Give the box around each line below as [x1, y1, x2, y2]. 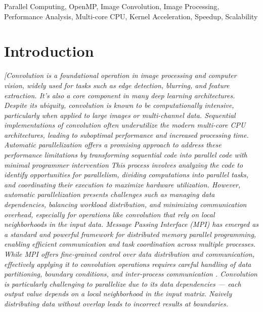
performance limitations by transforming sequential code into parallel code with [4, 149, 247, 160]
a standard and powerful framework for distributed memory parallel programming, [4, 228, 256, 239]
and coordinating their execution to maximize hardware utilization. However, [4, 179, 241, 189]
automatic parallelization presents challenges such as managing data [4, 189, 215, 200]
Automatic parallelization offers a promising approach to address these [4, 139, 222, 150]
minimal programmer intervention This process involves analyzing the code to [4, 159, 243, 170]
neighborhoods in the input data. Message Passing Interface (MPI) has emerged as [4, 219, 259, 229]
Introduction [4, 41, 94, 61]
